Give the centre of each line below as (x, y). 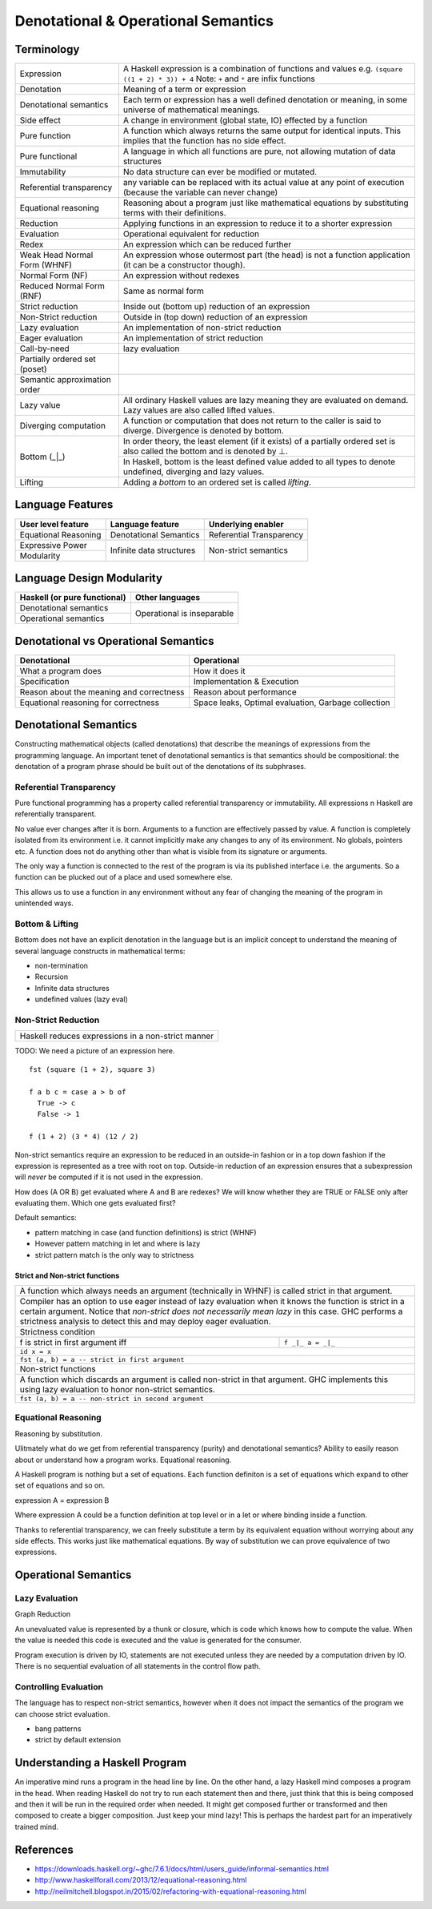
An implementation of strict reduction (193, 338)
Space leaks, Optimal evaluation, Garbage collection (292, 703)
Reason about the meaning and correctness (102, 691)
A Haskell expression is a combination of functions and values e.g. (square (263, 69)
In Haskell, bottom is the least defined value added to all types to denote (259, 462)
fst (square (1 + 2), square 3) (92, 1069)
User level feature (54, 524)
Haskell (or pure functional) (73, 598)
